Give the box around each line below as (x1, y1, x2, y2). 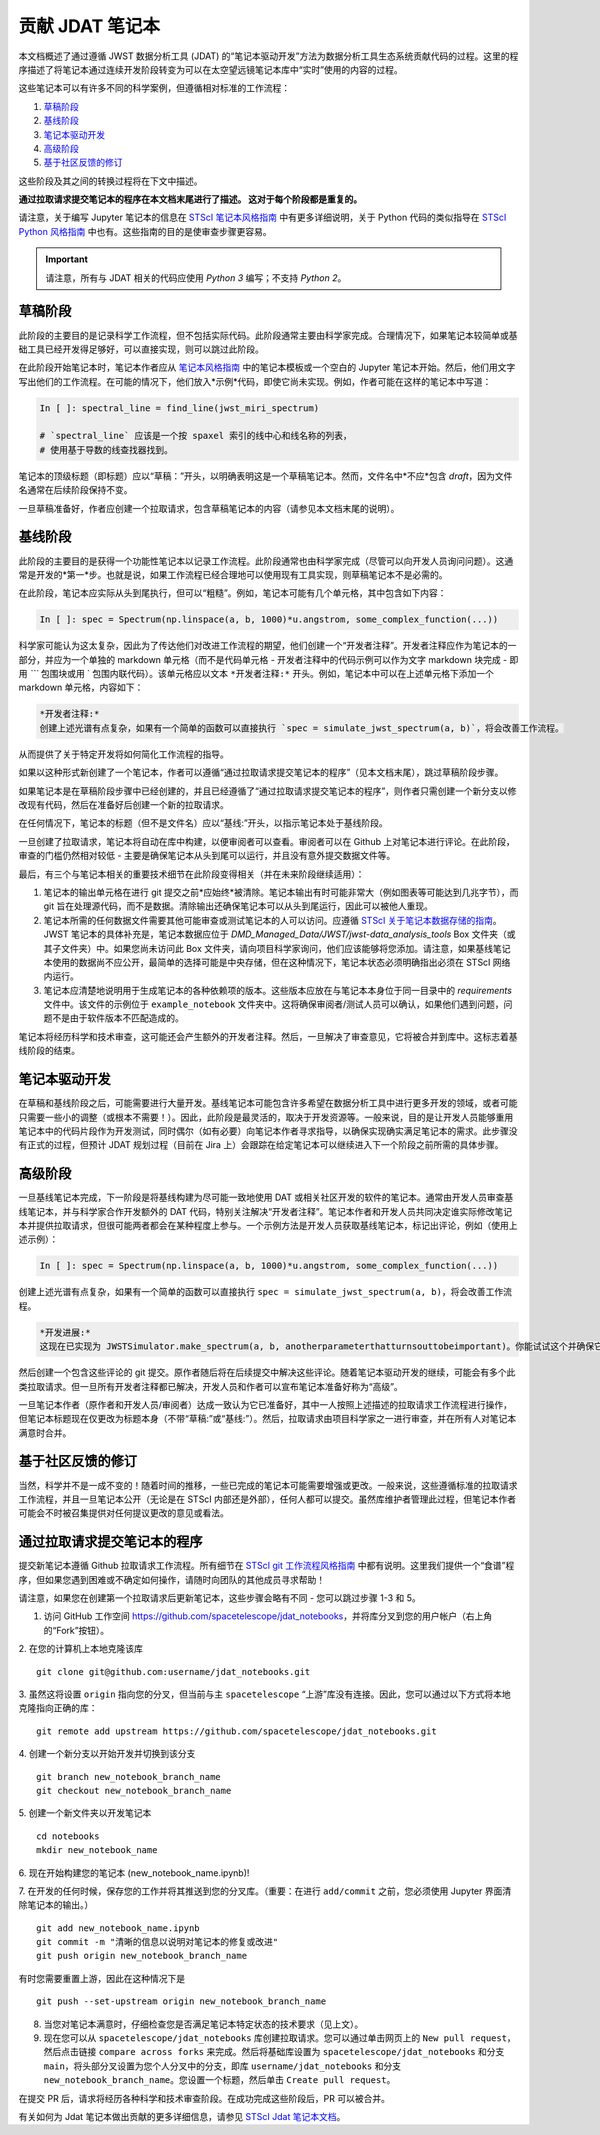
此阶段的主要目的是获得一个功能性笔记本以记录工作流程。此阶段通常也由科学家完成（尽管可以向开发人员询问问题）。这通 (18, 555, 514, 567)
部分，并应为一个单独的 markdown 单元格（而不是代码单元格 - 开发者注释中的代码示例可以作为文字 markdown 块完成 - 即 (18, 653, 519, 665)
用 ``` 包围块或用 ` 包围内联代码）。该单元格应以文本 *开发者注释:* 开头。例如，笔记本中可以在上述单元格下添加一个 (18, 668, 494, 680)
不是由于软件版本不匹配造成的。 (51, 1012, 184, 1024)
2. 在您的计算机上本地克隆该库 (18, 1643, 144, 1655)
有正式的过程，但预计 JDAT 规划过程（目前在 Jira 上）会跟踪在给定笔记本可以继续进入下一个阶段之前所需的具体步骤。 (18, 1139, 504, 1151)
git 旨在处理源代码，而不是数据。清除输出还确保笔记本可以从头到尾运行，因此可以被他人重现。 (43, 900, 434, 912)
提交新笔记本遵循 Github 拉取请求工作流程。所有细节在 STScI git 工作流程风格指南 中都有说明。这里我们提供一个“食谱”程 (18, 1560, 515, 1572)
